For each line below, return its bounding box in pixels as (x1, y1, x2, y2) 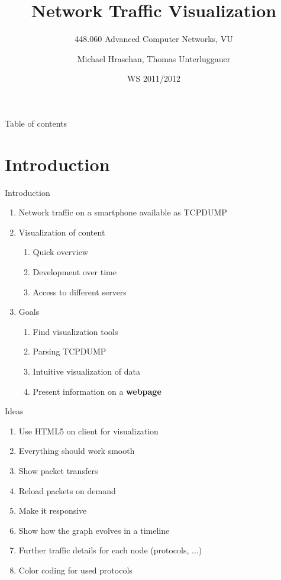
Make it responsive (18, 504, 87, 517)
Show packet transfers (18, 464, 98, 476)
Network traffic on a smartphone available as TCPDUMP (18, 206, 227, 218)
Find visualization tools (33, 325, 118, 337)
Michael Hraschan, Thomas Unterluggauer (77, 52, 231, 65)
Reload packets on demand (18, 484, 116, 497)
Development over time (33, 266, 117, 278)
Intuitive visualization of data (33, 365, 140, 377)
